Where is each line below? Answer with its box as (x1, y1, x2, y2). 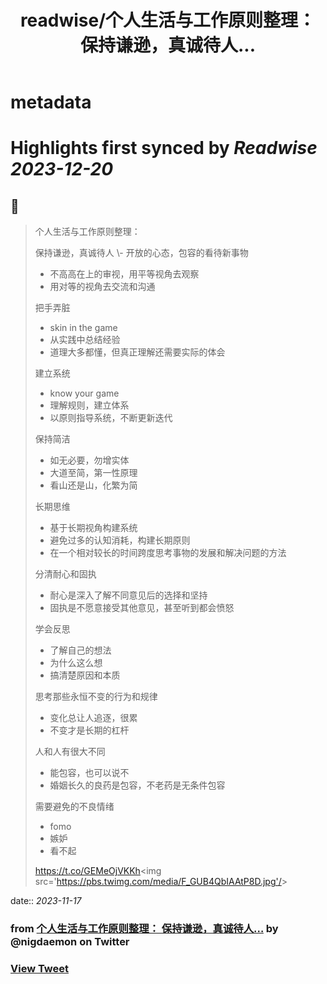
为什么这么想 (49, 657, 103, 669)
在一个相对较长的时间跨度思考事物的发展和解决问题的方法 (49, 547, 287, 559)
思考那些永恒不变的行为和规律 (34, 691, 158, 703)
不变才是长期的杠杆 (49, 724, 130, 736)
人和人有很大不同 (34, 746, 106, 758)
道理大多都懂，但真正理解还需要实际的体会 (49, 346, 226, 358)
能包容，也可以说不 (49, 767, 130, 779)
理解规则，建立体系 (49, 399, 130, 411)
